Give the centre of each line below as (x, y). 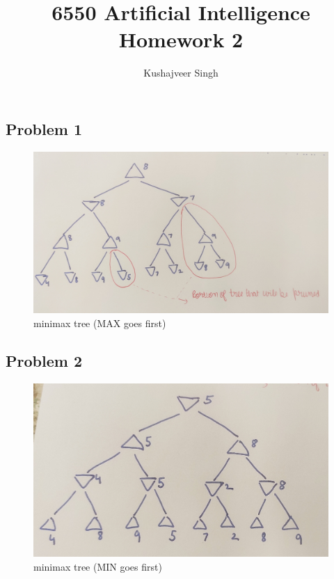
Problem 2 (44, 360)
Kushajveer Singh (181, 73)
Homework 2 (181, 39)
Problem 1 (44, 128)
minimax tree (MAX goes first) (100, 323)
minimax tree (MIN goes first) (98, 567)
